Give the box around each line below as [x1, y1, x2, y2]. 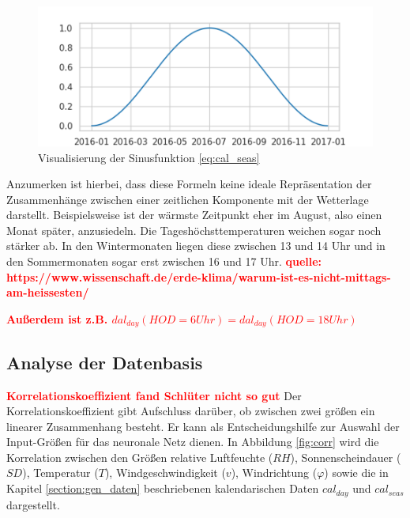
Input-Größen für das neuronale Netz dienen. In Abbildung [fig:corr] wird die [6, 433, 379, 450]
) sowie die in [324, 464, 389, 481]
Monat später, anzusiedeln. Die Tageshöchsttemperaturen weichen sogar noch [6, 221, 382, 238]
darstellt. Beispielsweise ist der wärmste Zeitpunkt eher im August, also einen [6, 206, 382, 223]
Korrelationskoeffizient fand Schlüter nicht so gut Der [6, 387, 302, 403]
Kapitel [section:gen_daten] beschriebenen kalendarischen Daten [6, 480, 319, 497]
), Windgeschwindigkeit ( [104, 464, 226, 481]
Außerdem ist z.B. [6, 310, 108, 327]
